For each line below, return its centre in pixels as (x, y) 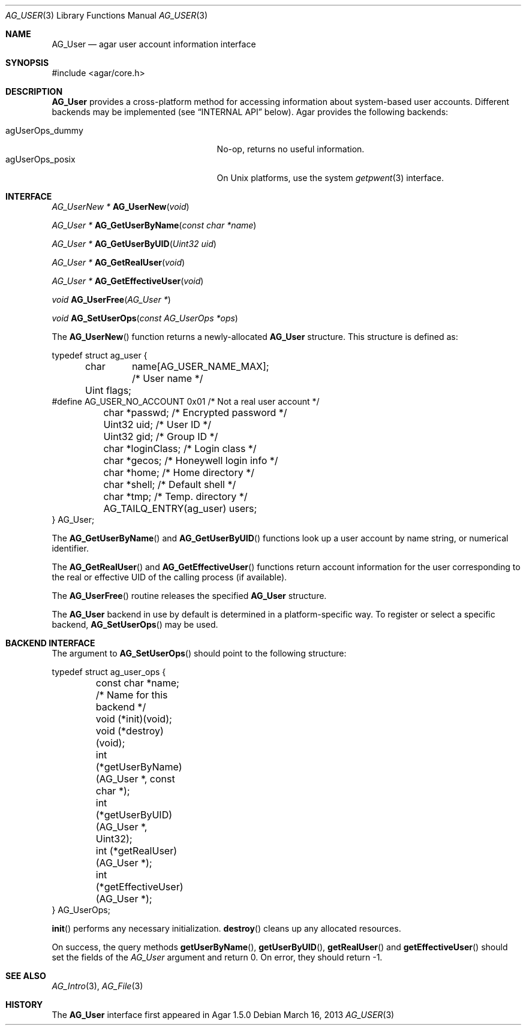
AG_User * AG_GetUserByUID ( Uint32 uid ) (134, 244)
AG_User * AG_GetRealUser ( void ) (118, 262)
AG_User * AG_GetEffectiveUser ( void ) (128, 281)
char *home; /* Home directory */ (179, 472)
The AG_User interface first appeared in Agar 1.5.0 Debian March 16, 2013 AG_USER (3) (223, 1015)
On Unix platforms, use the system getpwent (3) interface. (330, 178)
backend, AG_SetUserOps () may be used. (135, 624)
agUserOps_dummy (44, 130)
